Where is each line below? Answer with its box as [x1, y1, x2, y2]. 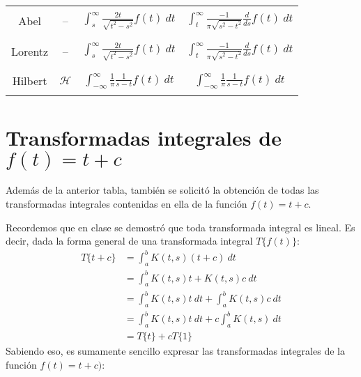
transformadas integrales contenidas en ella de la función [6, 197, 247, 211]
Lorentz [11, 43, 49, 59]
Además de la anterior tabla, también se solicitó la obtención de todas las [6, 183, 319, 197]
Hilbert [12, 72, 47, 89]
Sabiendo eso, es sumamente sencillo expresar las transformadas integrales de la [6, 344, 345, 358]
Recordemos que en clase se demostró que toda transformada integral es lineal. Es [6, 220, 355, 234]
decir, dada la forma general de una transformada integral [6, 233, 253, 248]
